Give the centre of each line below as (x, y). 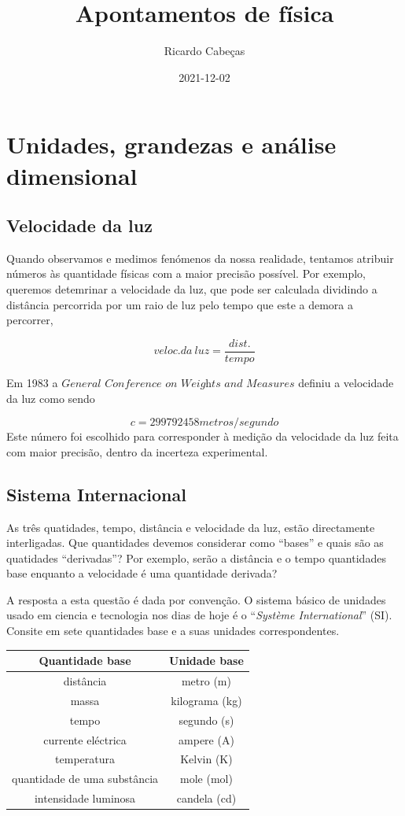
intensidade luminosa (85, 798)
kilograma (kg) (206, 700)
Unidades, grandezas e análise (171, 144)
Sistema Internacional (96, 494)
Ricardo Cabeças (204, 51)
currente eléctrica (85, 739)
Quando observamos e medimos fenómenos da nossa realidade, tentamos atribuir (200, 258)
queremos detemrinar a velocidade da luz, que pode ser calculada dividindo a (192, 289)
